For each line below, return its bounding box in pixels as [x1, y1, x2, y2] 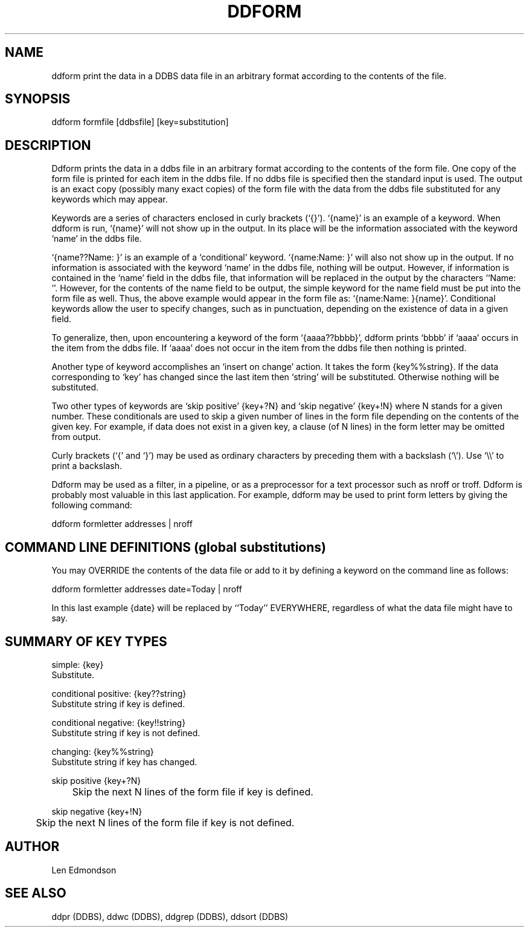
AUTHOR [5, 839, 60, 855]
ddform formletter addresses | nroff [51, 519, 193, 529]
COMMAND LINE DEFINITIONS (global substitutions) [5, 539, 326, 555]
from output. [51, 432, 101, 442]
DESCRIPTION [5, 137, 91, 153]
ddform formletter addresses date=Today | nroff [51, 584, 242, 595]
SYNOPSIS [5, 91, 71, 107]
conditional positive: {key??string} [51, 688, 187, 699]
